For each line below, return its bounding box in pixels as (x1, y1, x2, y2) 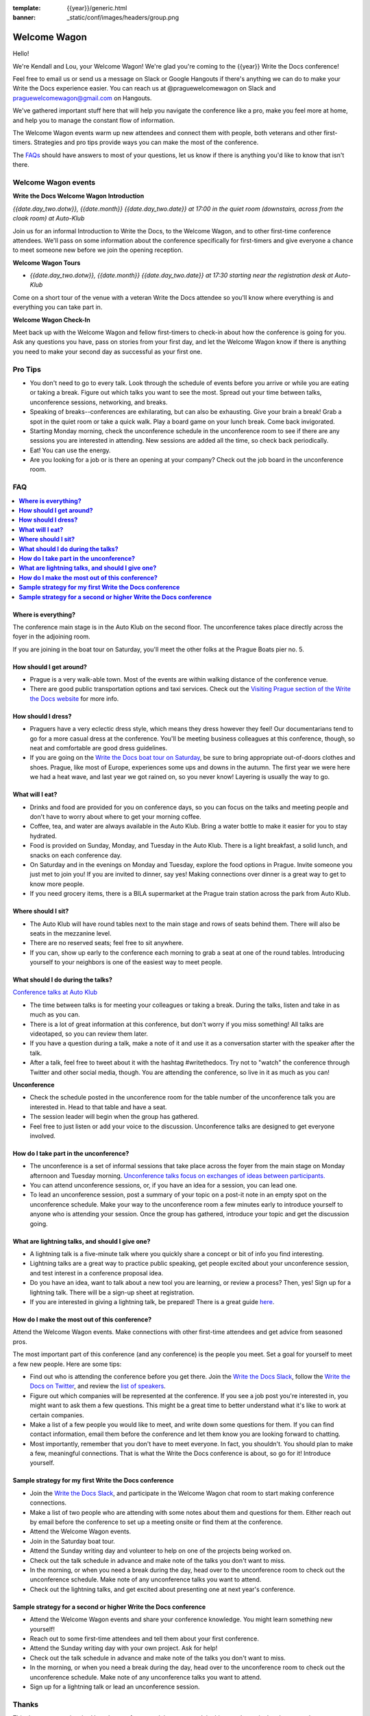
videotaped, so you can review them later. (29, 1030, 149, 1038)
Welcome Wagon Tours (12, 258, 81, 267)
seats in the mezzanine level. (29, 929, 112, 937)
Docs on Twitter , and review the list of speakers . (29, 1382, 166, 1390)
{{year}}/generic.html (66, 4, 127, 12)
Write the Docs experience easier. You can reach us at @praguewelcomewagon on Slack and (12, 84, 277, 93)
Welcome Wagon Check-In (12, 316, 90, 324)
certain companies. (29, 1411, 85, 1419)
